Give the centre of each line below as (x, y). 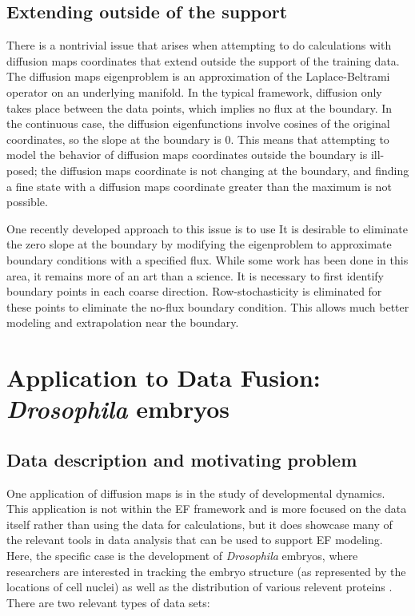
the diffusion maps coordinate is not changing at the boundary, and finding (225, 170)
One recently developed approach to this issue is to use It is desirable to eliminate (207, 228)
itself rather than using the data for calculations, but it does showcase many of (200, 524)
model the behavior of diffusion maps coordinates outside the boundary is (187, 155)
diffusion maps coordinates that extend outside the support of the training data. (203, 60)
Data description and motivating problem (182, 459)
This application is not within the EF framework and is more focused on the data (207, 509)
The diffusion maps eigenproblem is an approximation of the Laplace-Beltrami (198, 76)
